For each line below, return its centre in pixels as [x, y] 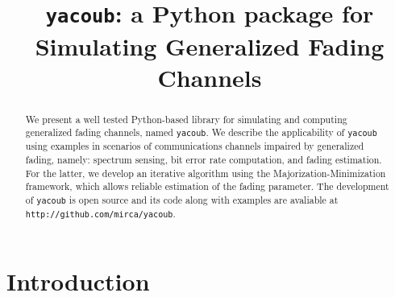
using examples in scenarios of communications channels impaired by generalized [195, 146]
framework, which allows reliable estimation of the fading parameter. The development [207, 186]
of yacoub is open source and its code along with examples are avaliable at [182, 200]
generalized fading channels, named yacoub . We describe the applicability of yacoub [201, 132]
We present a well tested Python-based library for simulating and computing [186, 119]
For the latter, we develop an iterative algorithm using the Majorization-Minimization [206, 173]
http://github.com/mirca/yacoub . [100, 214]
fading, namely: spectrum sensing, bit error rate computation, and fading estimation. [204, 160]
